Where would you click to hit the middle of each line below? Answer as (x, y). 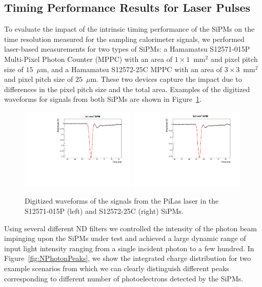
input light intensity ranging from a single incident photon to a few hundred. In (129, 248)
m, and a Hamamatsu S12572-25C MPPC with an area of (132, 69)
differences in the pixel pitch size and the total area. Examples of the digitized (127, 89)
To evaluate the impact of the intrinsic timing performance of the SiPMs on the (129, 29)
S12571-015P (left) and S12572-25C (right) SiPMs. (104, 211)
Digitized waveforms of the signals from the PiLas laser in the (122, 201)
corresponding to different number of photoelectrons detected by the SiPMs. (124, 278)
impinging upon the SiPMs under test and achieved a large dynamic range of (125, 238)
